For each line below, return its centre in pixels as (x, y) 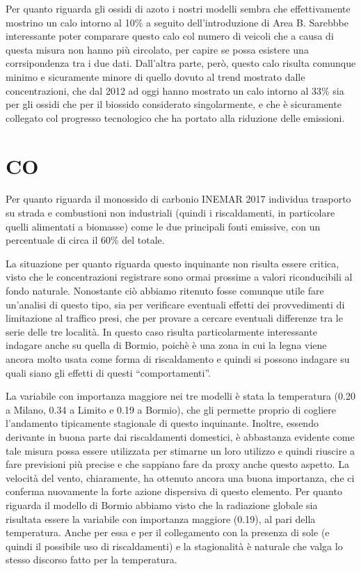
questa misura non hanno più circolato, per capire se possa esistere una (157, 49)
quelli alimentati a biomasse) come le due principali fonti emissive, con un (163, 226)
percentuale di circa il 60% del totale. (85, 240)
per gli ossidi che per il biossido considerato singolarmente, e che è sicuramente (174, 104)
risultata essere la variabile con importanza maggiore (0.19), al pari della (161, 518)
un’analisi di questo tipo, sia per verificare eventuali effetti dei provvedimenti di (175, 304)
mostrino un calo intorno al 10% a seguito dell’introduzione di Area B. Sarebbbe (177, 22)
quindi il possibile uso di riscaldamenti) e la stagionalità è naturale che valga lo (174, 546)
